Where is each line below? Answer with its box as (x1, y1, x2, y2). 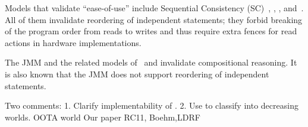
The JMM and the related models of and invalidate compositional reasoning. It (5, 56, 297, 69)
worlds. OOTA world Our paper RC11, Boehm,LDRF (5, 110, 200, 123)
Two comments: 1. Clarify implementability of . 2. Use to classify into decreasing (5, 99, 298, 112)
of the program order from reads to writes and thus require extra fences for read (5, 25, 297, 37)
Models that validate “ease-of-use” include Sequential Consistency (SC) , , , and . (5, 2, 304, 14)
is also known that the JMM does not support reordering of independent (5, 67, 269, 80)
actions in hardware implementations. (5, 36, 142, 48)
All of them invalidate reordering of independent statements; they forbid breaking (5, 13, 303, 25)
